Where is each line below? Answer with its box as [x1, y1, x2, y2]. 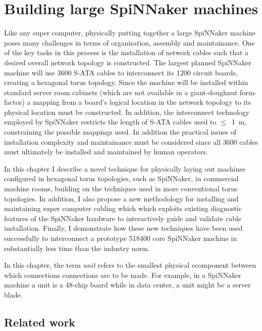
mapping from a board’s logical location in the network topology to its [33, 97, 251, 107]
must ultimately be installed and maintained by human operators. [4, 146, 208, 157]
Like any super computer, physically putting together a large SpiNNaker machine [4, 27, 255, 38]
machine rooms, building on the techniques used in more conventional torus [4, 183, 238, 194]
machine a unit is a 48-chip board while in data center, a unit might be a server [4, 279, 251, 290]
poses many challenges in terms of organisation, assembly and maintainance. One [4, 37, 255, 48]
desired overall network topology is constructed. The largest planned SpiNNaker [4, 57, 251, 67]
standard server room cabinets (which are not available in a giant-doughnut [4, 87, 238, 97]
